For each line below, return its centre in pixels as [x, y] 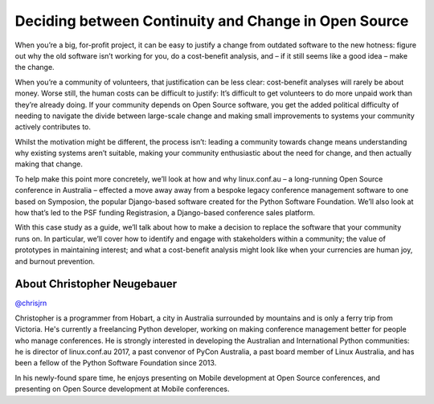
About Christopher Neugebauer [96, 284]
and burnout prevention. [55, 261]
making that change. [49, 164]
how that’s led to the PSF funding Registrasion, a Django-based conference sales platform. [165, 213]
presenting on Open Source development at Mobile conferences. [122, 389]
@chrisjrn [31, 303]
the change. [35, 67]
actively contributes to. [53, 127]
